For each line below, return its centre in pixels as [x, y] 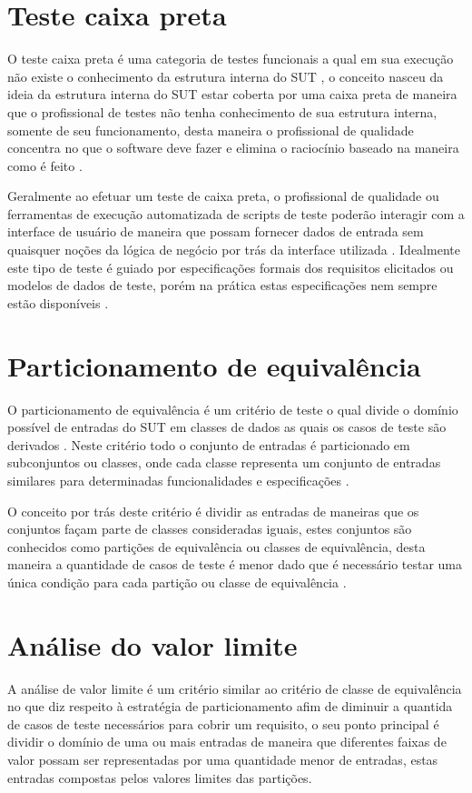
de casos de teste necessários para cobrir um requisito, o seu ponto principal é [223, 723]
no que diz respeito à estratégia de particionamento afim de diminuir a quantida [230, 706]
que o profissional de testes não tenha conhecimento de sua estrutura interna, [222, 111]
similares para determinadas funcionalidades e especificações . [178, 480]
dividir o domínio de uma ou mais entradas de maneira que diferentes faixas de [227, 742]
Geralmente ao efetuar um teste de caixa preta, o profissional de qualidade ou [223, 196]
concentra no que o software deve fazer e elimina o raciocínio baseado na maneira [233, 148]
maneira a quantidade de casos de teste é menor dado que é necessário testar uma [235, 564]
